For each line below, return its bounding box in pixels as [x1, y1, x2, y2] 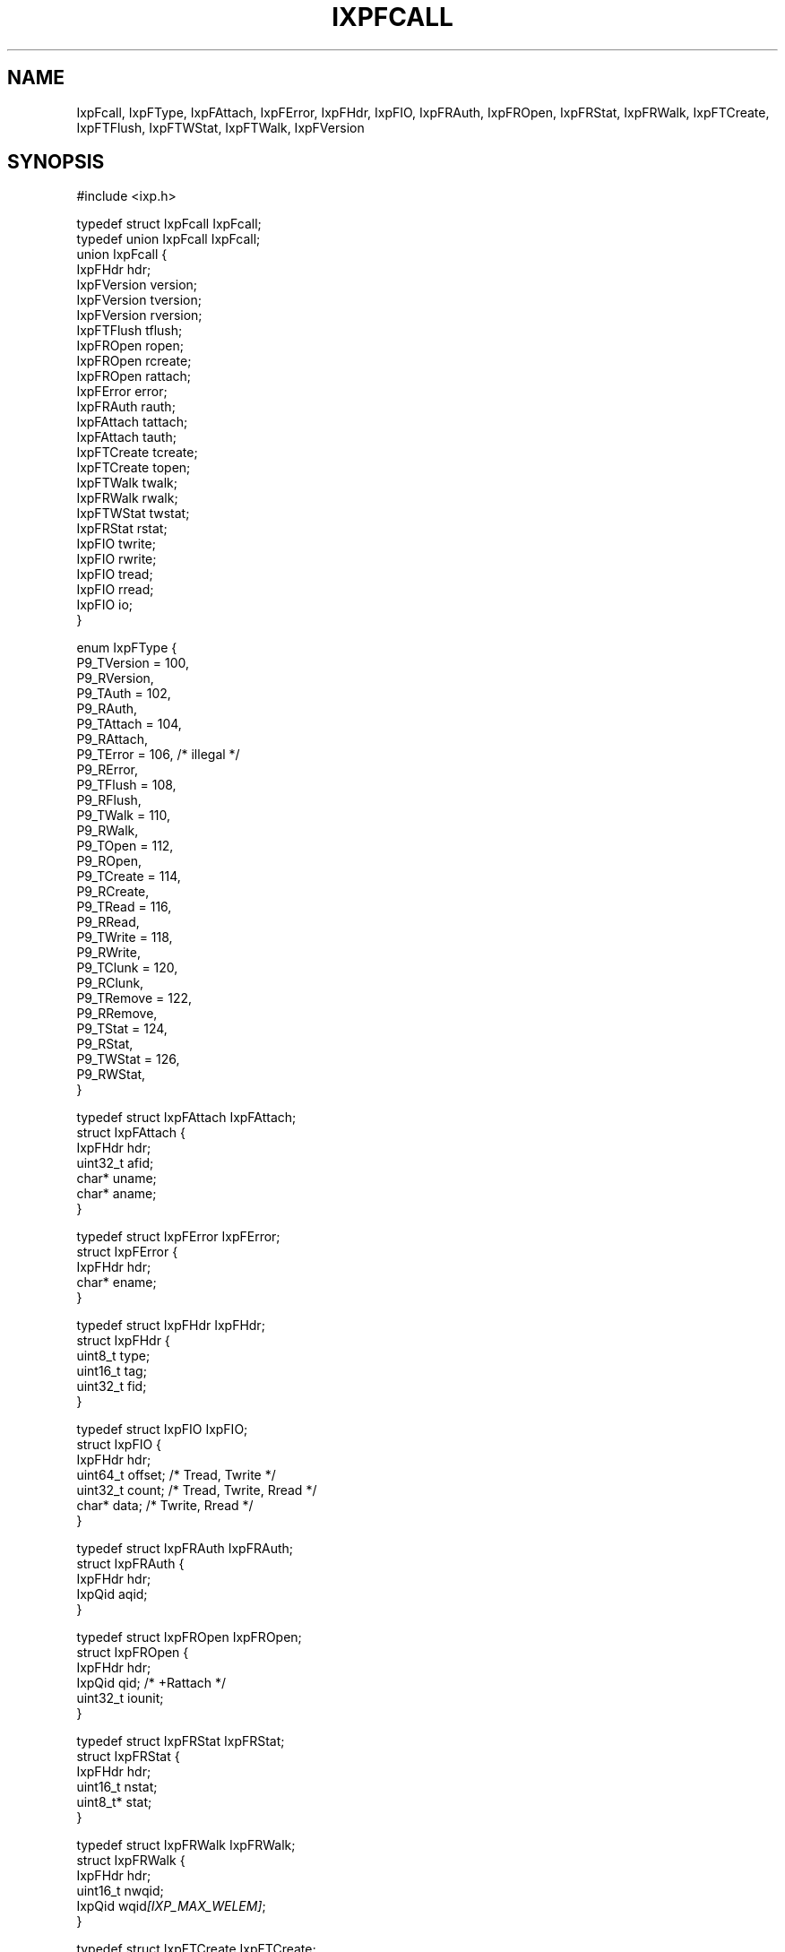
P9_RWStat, [76, 1067, 146, 1083]
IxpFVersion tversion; [76, 292, 202, 308]
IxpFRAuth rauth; [76, 399, 176, 415]
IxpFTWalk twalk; [76, 475, 178, 491]
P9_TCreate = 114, [76, 868, 181, 885]
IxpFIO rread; [76, 582, 154, 598]
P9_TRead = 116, [76, 899, 172, 915]
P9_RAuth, [76, 701, 138, 717]
